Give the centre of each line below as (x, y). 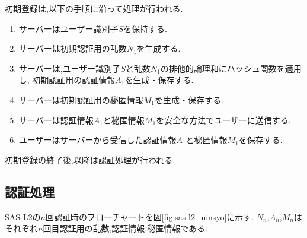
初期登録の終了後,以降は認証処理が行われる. (90, 159)
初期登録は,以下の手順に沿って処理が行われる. (94, 8)
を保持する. (145, 28)
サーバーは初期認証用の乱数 (73, 48)
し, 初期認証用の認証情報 (67, 80)
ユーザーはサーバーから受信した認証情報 (97, 140)
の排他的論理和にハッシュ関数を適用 (231, 68)
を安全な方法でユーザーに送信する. (223, 120)
